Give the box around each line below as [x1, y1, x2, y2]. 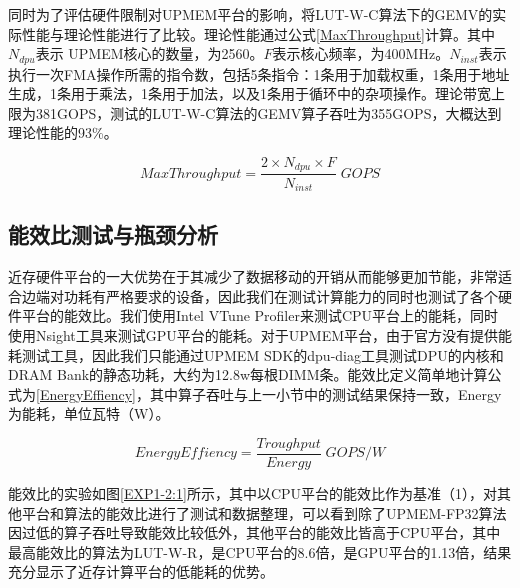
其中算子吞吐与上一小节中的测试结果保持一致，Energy [150, 383, 502, 404]
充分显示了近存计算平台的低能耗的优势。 [8, 561, 274, 582]
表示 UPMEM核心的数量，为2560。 [35, 43, 264, 64]
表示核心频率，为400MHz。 [272, 43, 450, 64]
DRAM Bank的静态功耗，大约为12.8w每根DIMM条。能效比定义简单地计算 [8, 364, 488, 385]
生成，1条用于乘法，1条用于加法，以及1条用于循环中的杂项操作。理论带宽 [8, 83, 491, 104]
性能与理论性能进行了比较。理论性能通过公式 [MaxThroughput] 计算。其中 [21, 23, 495, 44]
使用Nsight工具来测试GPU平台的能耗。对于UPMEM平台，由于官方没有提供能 [8, 324, 513, 345]
